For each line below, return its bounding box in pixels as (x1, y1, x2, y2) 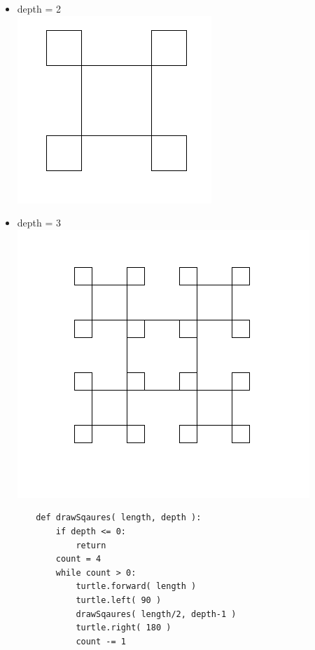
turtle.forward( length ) (76, 581, 197, 592)
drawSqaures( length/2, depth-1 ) (76, 609, 237, 619)
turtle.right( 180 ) (76, 623, 171, 633)
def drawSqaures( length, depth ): (36, 513, 202, 523)
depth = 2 (17, 1, 62, 15)
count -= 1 (76, 636, 126, 646)
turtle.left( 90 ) (76, 595, 162, 605)
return (76, 540, 106, 550)
